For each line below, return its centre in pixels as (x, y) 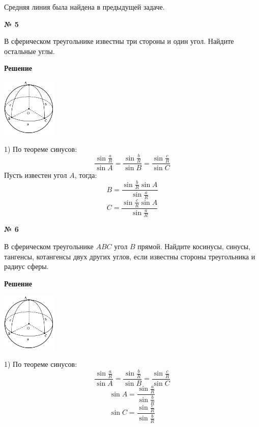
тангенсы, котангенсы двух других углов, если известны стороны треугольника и (130, 256)
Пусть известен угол (36, 175)
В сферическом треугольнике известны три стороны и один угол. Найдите (119, 41)
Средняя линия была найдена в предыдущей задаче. (84, 7)
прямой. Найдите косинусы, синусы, (194, 246)
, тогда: (86, 175)
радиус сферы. (26, 266)
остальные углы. (30, 51)
